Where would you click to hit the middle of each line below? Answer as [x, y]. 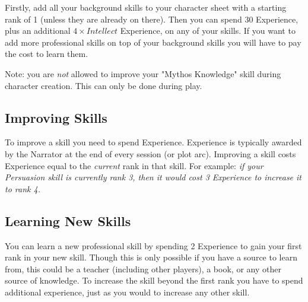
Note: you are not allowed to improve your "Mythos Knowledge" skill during [143, 73]
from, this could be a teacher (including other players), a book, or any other [143, 268]
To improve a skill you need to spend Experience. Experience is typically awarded [153, 142]
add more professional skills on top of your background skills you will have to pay [153, 42]
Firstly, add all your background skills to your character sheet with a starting [146, 7]
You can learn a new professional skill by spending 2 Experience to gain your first [153, 245]
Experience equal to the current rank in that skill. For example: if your [134, 165]
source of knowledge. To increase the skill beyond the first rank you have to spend [154, 280]
